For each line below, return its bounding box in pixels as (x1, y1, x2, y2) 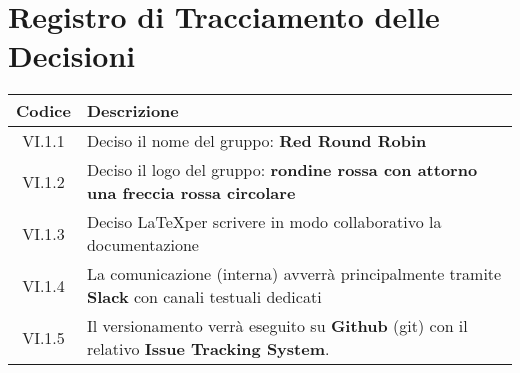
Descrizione (86, 99, 179, 123)
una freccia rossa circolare (86, 181, 296, 205)
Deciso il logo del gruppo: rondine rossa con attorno (86, 158, 478, 182)
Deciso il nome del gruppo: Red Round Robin (86, 129, 427, 153)
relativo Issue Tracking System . (86, 337, 330, 361)
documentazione (86, 233, 199, 257)
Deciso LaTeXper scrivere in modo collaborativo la (86, 210, 442, 234)
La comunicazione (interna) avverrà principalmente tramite (86, 262, 502, 286)
